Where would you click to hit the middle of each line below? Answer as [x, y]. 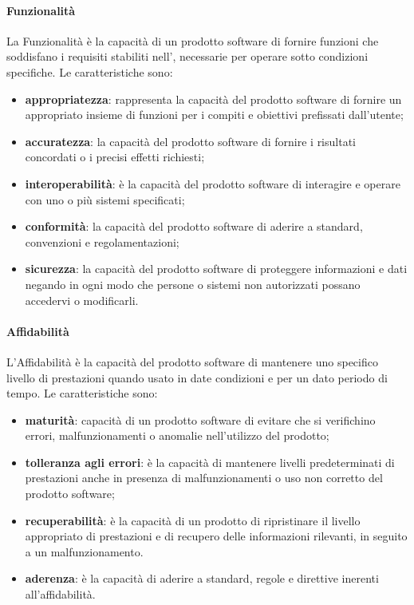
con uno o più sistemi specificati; [105, 199]
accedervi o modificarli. [82, 300]
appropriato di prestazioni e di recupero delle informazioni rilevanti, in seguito [216, 536]
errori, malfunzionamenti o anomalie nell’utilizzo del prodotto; [177, 435]
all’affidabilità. [60, 594]
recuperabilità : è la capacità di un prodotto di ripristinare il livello [193, 520]
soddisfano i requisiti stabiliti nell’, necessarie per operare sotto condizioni [187, 56]
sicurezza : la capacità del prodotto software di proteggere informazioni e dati [216, 269]
